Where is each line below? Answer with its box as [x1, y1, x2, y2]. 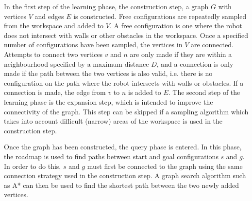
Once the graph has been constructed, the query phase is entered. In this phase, [4, 142, 242, 152]
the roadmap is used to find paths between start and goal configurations [4, 151, 218, 161]
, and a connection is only [156, 58, 234, 69]
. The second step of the [168, 87, 240, 97]
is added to [128, 87, 161, 97]
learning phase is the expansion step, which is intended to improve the [4, 96, 213, 107]
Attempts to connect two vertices [4, 49, 103, 59]
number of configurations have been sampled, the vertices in [4, 39, 183, 50]
